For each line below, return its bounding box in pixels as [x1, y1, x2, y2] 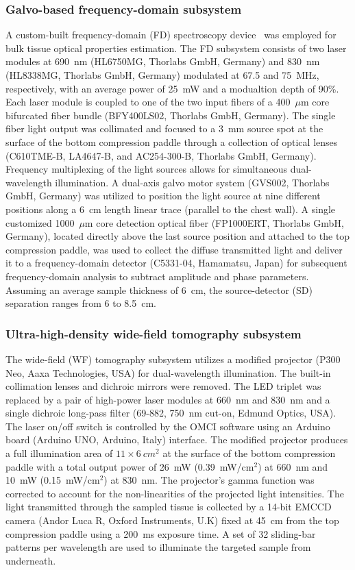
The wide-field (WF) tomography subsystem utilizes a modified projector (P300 [5, 351, 341, 366]
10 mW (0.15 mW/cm [5, 473, 100, 487]
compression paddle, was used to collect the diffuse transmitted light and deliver [5, 242, 343, 256]
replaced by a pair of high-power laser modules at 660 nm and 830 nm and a [5, 392, 330, 406]
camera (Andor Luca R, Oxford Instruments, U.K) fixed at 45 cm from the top [5, 513, 339, 528]
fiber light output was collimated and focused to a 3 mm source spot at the [5, 121, 323, 136]
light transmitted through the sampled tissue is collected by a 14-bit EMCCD [5, 499, 332, 514]
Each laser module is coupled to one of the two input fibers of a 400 [5, 95, 291, 109]
